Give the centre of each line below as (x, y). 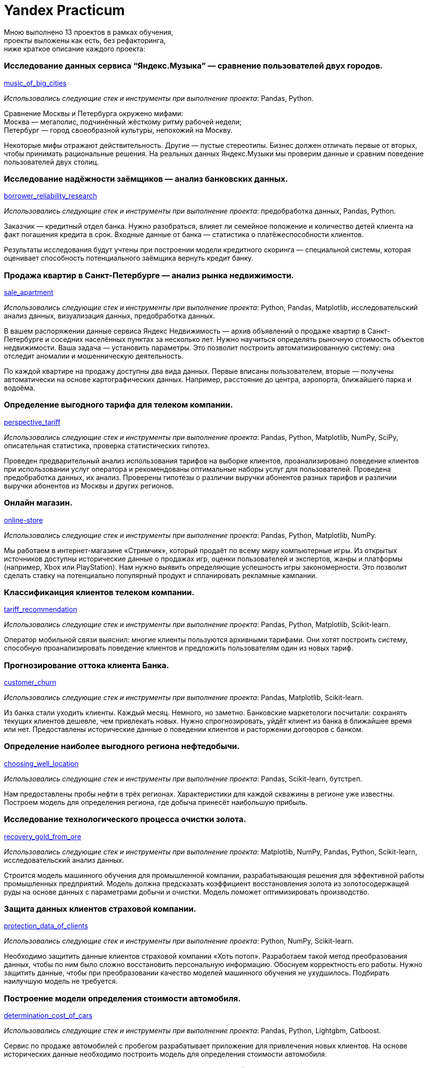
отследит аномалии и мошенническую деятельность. (94, 356)
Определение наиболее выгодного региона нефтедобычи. (122, 746)
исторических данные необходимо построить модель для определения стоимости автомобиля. (166, 1054)
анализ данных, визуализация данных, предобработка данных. (110, 316)
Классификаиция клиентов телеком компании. (99, 592)
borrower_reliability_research (51, 196)
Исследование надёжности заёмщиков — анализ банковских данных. (146, 179)
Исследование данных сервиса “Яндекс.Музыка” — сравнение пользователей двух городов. (193, 66)
